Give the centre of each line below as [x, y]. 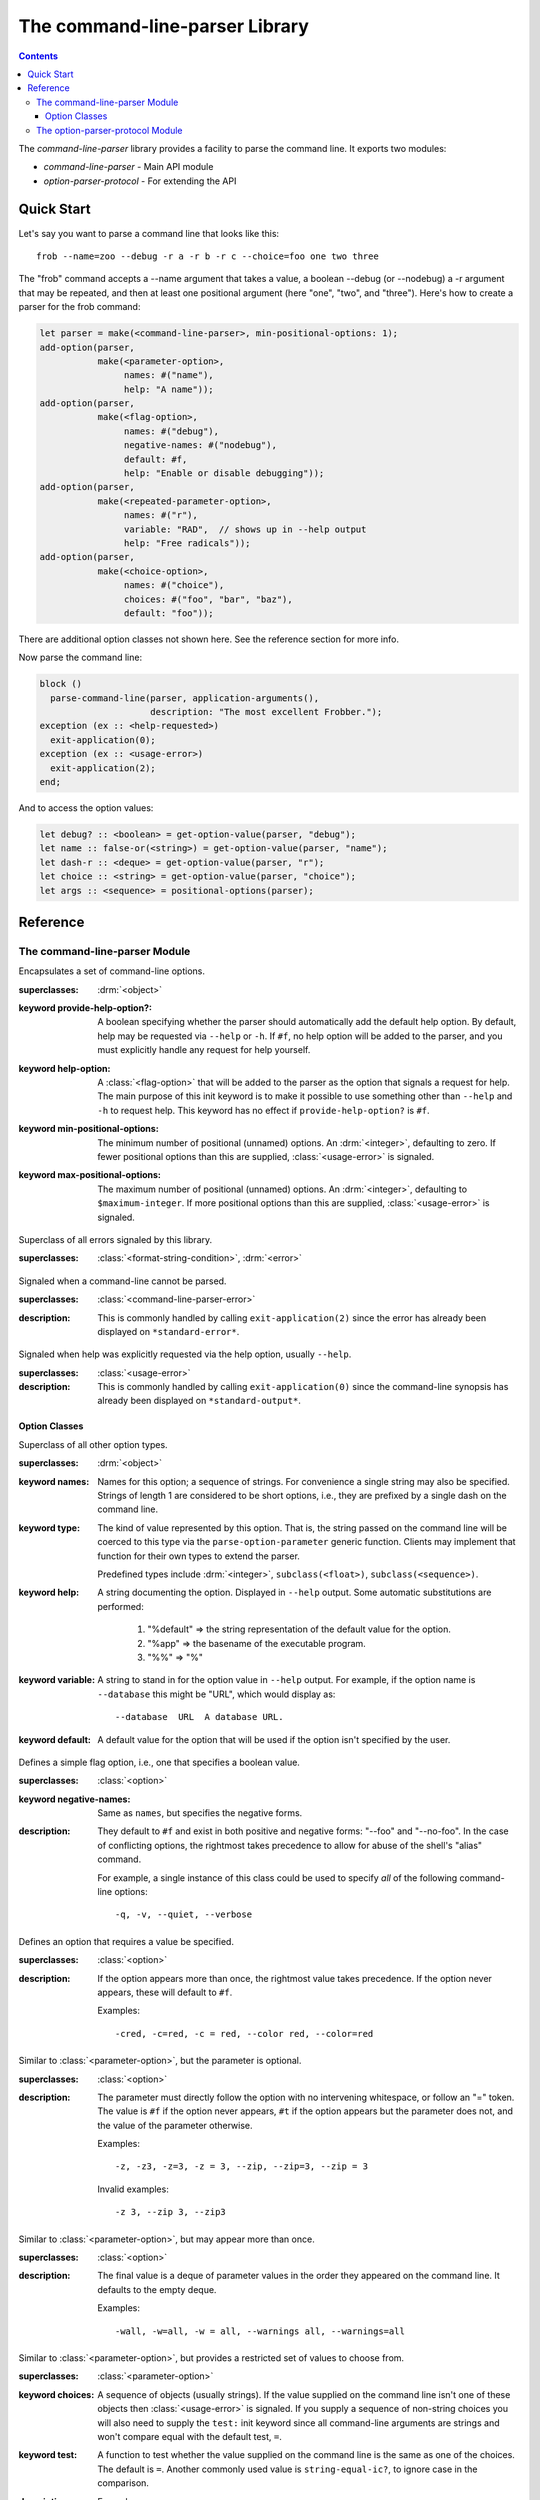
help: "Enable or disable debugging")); [224, 473]
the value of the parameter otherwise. [175, 2125]
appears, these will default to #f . [165, 1992]
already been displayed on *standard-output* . [199, 1401]
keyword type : [49, 1527]
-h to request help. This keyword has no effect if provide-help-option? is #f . [263, 1110]
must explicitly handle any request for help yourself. [204, 1050]
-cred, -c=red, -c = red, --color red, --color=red [244, 2033]
